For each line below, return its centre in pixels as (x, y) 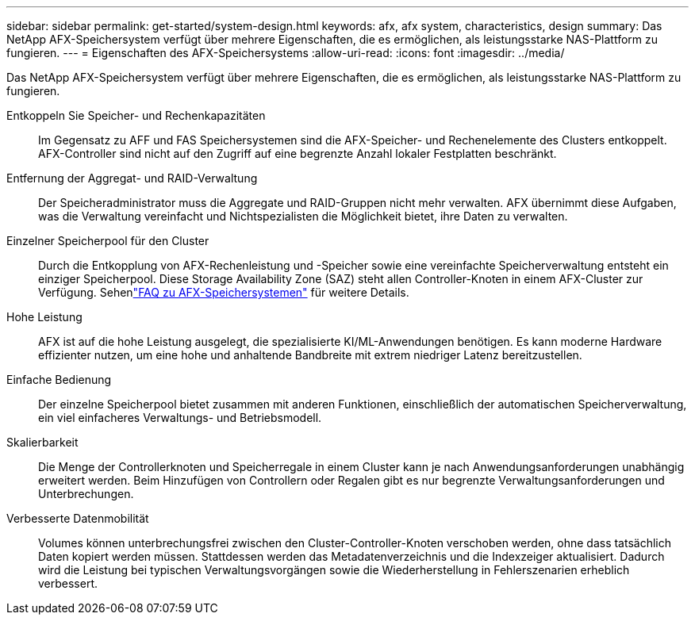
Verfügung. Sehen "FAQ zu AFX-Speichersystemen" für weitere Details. (224, 292)
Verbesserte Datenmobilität (78, 518)
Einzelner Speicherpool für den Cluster (108, 241)
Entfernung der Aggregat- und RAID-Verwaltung (132, 178)
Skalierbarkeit (42, 442)
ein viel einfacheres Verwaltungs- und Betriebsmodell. (180, 418)
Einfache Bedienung (59, 379)
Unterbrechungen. (86, 494)
